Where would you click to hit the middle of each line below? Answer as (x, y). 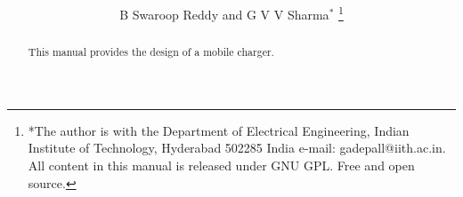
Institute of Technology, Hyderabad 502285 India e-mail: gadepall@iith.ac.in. (237, 148)
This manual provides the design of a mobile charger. (151, 52)
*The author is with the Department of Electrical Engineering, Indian (219, 130)
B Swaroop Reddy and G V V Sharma (224, 14)
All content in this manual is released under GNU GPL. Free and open (221, 165)
